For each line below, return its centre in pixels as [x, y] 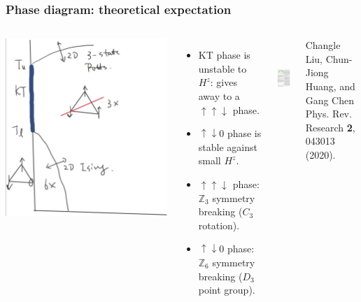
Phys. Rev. [328, 114]
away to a [219, 96]
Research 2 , [330, 127]
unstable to [222, 68]
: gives [224, 82]
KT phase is [224, 55]
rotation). [219, 225]
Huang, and [330, 86]
